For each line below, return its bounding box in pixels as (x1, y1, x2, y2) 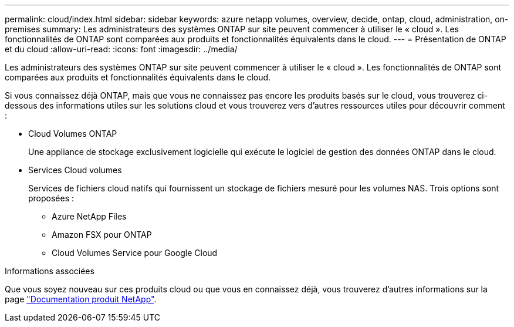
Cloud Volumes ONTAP (28, 129, 117, 139)
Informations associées (5, 266, 94, 276)
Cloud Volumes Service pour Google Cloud (52, 248, 218, 258)
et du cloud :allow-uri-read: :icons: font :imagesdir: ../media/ (5, 44, 238, 54)
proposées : (28, 193, 75, 203)
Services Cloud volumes (28, 165, 122, 175)
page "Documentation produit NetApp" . (5, 294, 157, 304)
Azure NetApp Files (52, 211, 127, 221)
